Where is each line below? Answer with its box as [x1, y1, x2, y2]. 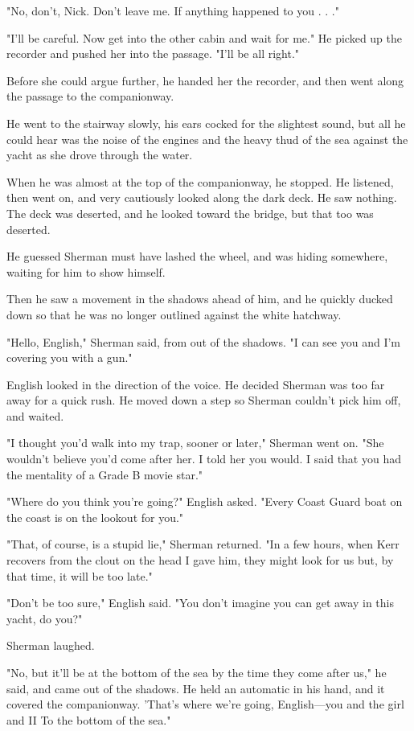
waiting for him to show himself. [6, 263, 166, 280]
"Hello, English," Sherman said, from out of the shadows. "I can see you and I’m [6, 333, 401, 350]
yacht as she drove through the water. [6, 146, 193, 163]
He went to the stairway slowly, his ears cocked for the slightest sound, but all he [6, 114, 406, 131]
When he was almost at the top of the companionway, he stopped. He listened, [6, 173, 394, 190]
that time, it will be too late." [6, 567, 153, 584]
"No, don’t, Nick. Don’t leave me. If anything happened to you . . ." [6, 2, 339, 18]
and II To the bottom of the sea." [6, 711, 171, 728]
